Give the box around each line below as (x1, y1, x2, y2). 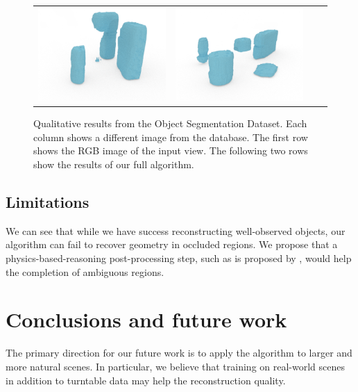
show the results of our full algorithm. (33, 157, 194, 172)
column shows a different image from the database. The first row (33, 129, 308, 144)
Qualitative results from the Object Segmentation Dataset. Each (33, 116, 307, 131)
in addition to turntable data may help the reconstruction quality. (6, 373, 286, 387)
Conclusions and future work (6, 305, 287, 334)
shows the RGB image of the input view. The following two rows (33, 143, 308, 158)
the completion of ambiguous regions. (6, 264, 164, 279)
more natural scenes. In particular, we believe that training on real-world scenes (6, 359, 346, 373)
